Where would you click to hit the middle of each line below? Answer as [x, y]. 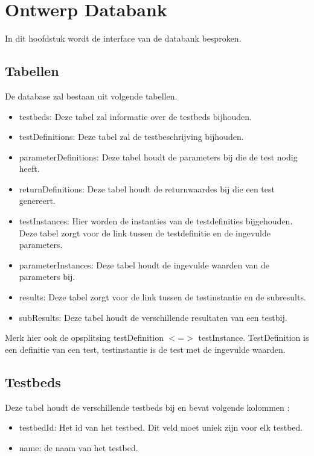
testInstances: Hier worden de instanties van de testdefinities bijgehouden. [156, 221]
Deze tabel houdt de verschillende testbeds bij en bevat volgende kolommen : [147, 407]
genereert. [37, 201]
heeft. [29, 169]
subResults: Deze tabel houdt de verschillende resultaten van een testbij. [153, 317]
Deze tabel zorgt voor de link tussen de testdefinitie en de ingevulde [145, 233]
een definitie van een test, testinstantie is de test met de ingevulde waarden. [145, 349]
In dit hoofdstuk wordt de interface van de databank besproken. [123, 38]
